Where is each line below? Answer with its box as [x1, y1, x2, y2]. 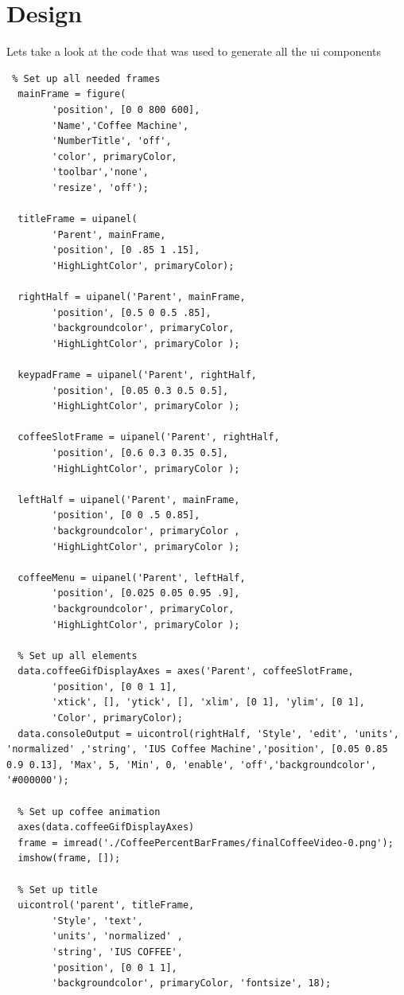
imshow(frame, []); [17, 853, 121, 864]
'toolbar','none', [52, 166, 149, 178]
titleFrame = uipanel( [17, 213, 138, 225]
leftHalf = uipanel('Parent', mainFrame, [17, 494, 240, 505]
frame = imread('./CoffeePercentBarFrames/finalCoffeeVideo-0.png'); [17, 837, 394, 849]
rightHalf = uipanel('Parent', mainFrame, [17, 291, 246, 303]
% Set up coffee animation [17, 806, 161, 817]
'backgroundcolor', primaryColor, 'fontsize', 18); [52, 977, 332, 989]
